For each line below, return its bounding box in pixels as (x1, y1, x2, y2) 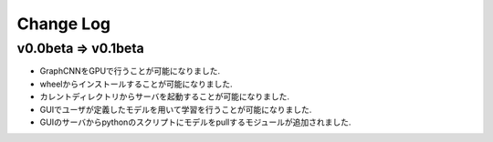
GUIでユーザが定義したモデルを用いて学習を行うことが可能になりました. (39, 104, 312, 115)
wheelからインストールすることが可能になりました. (39, 78, 233, 89)
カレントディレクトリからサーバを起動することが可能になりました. (39, 91, 289, 102)
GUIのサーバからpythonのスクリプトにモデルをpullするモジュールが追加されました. (39, 117, 351, 127)
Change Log (16, 14, 111, 34)
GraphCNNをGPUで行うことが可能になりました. (39, 66, 221, 76)
